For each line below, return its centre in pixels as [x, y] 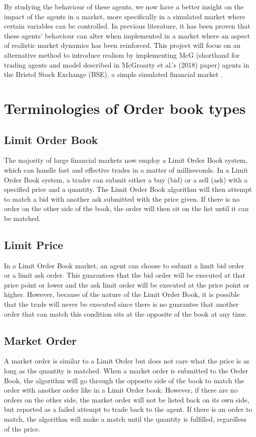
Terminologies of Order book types [125, 108]
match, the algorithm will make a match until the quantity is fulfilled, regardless [125, 419]
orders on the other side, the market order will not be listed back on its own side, [127, 399]
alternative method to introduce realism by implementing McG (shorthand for [122, 55]
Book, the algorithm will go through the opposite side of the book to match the [124, 380]
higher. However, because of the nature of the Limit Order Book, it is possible [122, 294]
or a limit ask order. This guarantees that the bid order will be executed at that [125, 275]
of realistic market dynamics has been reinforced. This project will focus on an [122, 45]
